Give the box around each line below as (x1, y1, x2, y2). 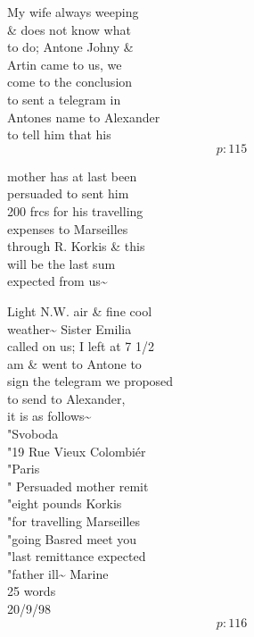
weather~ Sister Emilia (7, 319, 132, 338)
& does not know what (7, 20, 131, 38)
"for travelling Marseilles (7, 512, 141, 531)
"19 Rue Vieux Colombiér (7, 441, 146, 460)
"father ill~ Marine (7, 564, 109, 583)
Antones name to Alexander (7, 107, 160, 126)
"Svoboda (7, 424, 59, 443)
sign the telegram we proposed (7, 372, 174, 390)
